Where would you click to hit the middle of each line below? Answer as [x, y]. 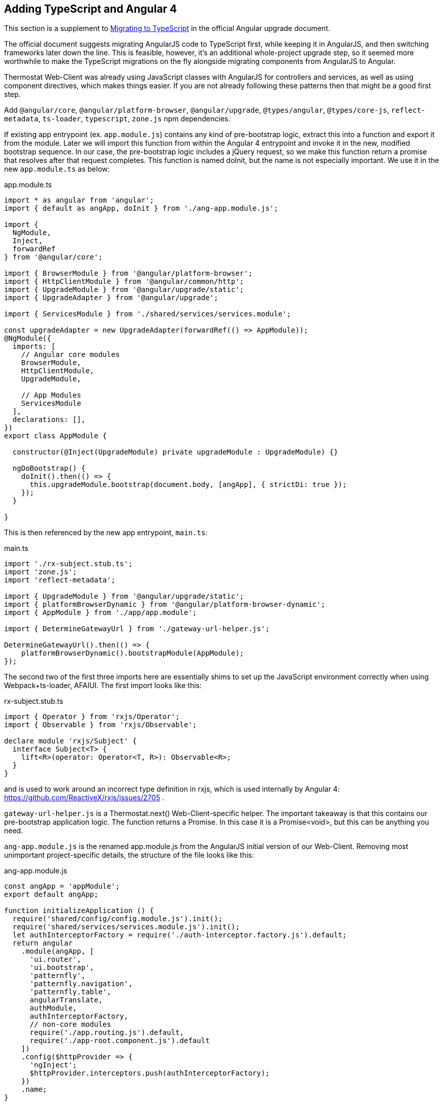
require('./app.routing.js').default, [107, 1033]
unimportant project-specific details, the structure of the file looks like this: [129, 855]
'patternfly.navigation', [81, 984]
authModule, [53, 1008]
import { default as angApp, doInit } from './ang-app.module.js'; [141, 208]
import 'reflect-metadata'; [60, 580]
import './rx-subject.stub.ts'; [68, 564]
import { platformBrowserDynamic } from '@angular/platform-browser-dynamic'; [165, 605]
